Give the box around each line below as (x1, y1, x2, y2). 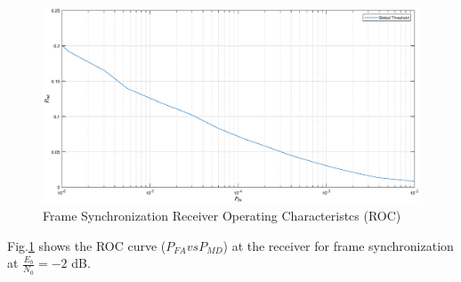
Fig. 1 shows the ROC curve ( (7, 236, 166, 254)
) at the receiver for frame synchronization (222, 236, 454, 254)
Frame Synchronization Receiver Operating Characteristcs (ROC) (43, 206, 401, 225)
